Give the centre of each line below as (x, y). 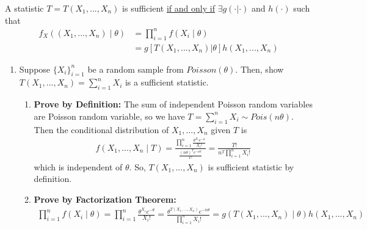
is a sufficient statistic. (167, 82)
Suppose (35, 69)
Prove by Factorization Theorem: (105, 199)
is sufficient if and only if (169, 8)
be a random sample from (136, 69)
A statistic (24, 8)
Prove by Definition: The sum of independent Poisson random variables (173, 104)
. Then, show (260, 69)
